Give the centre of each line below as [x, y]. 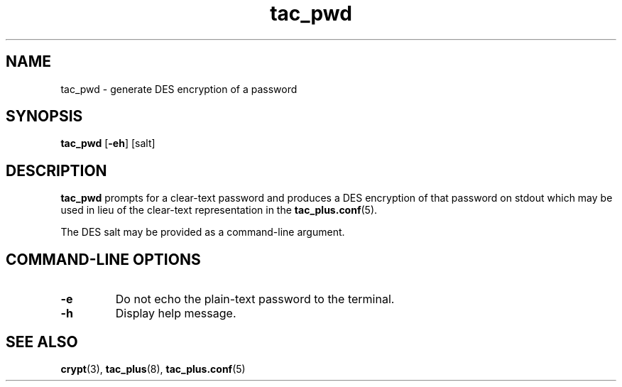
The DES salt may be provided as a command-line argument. [203, 232]
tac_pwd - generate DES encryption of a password [179, 89]
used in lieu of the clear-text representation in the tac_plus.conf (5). [219, 210]
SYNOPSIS [44, 116]
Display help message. [176, 314]
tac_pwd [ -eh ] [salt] [108, 143]
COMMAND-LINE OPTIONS [103, 259]
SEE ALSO [42, 342]
